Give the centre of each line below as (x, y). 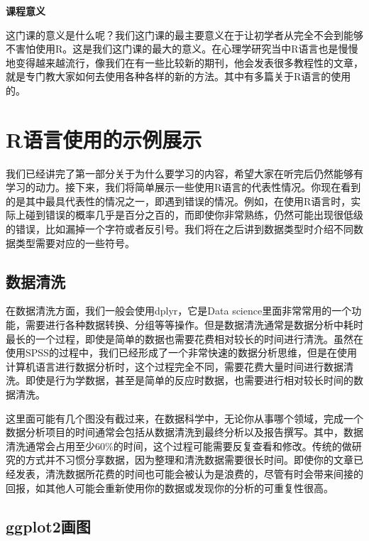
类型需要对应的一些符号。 (75, 242)
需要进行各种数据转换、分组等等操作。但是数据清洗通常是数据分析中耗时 (194, 325)
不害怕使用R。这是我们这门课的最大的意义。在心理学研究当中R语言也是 (172, 49)
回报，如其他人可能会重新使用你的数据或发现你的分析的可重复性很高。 (170, 487)
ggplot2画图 (48, 526)
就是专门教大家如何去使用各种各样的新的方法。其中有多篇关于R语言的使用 (178, 76)
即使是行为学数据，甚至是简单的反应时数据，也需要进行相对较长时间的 (189, 380)
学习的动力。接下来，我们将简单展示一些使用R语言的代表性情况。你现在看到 (183, 187)
